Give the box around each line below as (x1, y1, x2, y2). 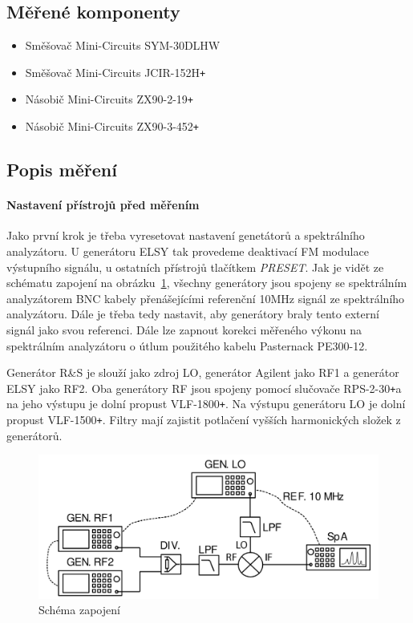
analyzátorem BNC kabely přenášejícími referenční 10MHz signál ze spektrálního (6, 289, 405, 306)
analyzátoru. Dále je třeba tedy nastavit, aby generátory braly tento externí (6, 305, 379, 322)
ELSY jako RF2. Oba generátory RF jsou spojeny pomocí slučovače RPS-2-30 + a (6, 379, 402, 396)
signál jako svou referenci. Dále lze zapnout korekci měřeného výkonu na (6, 321, 362, 338)
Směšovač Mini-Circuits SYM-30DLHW (25, 37, 221, 54)
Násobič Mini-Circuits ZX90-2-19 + (25, 91, 193, 107)
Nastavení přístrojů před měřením (6, 196, 200, 213)
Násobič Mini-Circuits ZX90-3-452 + (25, 118, 199, 135)
